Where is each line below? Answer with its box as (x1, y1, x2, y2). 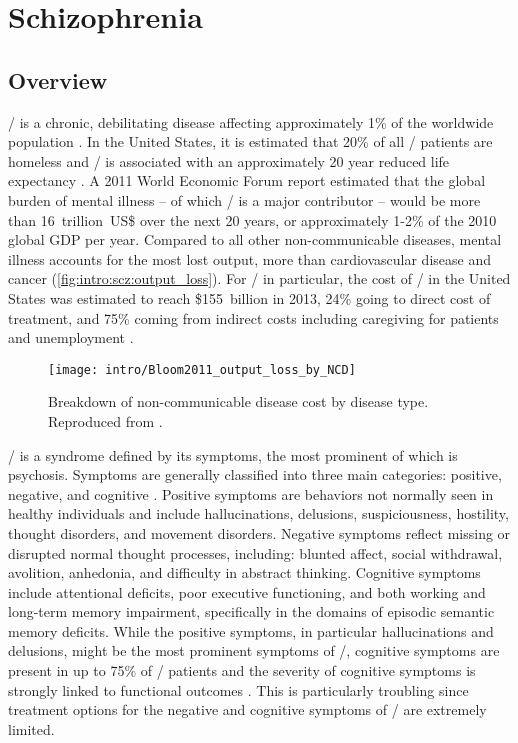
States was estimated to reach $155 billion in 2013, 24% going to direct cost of (8, 287, 491, 308)
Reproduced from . (48, 410, 163, 431)
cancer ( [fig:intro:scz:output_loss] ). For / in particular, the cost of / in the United (8, 268, 511, 289)
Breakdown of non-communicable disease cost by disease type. (48, 391, 429, 412)
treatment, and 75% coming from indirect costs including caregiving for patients (8, 307, 499, 328)
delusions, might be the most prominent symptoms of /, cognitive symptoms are (8, 640, 500, 661)
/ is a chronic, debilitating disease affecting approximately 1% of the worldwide (8, 111, 494, 132)
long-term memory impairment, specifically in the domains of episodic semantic (8, 601, 495, 622)
